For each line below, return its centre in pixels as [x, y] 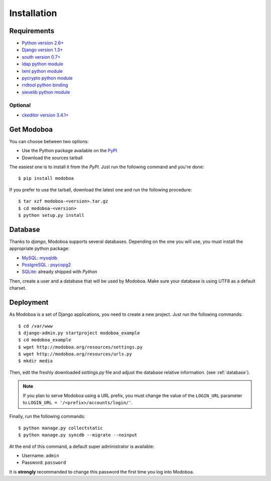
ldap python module [43, 64]
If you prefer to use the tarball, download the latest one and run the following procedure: [101, 190]
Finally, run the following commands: [47, 416]
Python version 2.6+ [43, 43]
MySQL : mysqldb [40, 258]
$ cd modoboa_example [45, 340]
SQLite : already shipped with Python [59, 272]
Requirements [32, 31]
